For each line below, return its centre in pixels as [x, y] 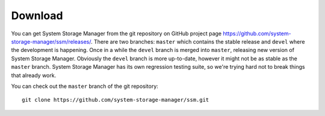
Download [37, 16]
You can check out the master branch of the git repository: [85, 86]
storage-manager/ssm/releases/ [51, 41]
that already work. [34, 75]
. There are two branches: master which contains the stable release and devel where [198, 41]
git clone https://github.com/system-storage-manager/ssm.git [116, 100]
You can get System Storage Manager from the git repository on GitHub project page [116, 33]
